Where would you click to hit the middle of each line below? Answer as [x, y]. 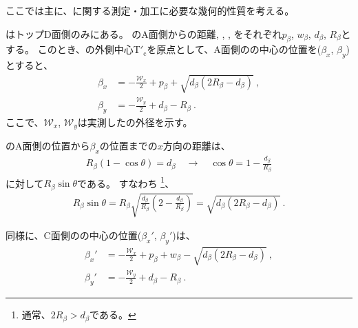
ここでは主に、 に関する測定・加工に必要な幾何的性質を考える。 [150, 10]
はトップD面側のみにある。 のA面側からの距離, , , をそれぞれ [144, 33]
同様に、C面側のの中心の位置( [74, 235]
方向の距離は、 [197, 146]
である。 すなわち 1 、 [126, 182]
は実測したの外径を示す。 [135, 122]
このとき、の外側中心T [89, 49]
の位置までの [128, 146]
